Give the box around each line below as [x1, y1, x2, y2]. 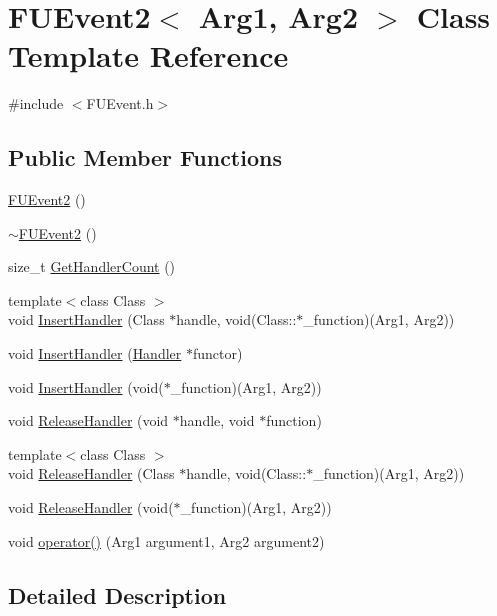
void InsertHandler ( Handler [8, 343, 182, 364]
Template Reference [8, 35, 289, 76]
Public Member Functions [8, 142, 282, 173]
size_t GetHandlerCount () [8, 256, 176, 277]
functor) [192, 343, 243, 364]
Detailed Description [8, 579, 227, 610]
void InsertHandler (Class [8, 309, 165, 330]
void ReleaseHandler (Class [8, 463, 175, 484]
